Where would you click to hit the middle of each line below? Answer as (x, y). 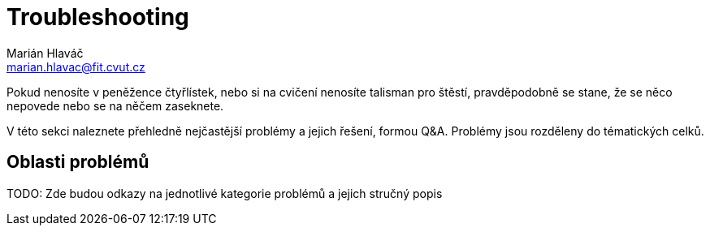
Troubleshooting (98, 17)
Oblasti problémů (78, 162)
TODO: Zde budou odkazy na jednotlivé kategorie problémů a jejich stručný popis (225, 193)
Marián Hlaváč (45, 53)
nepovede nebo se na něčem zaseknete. (115, 105)
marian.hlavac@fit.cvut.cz (76, 67)
